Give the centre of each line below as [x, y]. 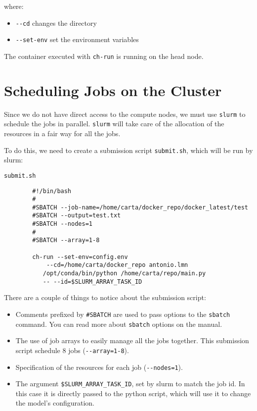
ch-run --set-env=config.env [80, 257]
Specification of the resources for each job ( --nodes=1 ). [99, 367]
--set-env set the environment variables [77, 39]
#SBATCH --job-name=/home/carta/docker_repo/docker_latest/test [140, 207]
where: [14, 6]
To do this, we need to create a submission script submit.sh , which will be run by [128, 150]
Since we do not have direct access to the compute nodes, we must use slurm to [125, 114]
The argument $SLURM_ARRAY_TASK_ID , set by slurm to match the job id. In [130, 384]
